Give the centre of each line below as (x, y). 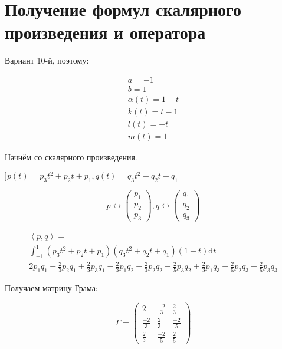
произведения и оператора (105, 32)
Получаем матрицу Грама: (51, 288)
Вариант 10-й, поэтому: (47, 60)
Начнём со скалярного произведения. (71, 157)
